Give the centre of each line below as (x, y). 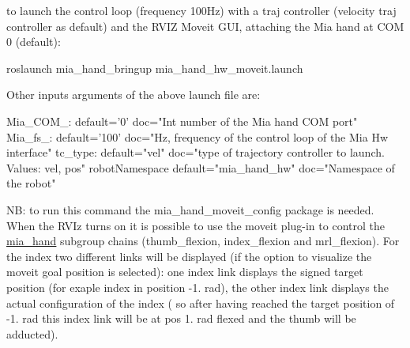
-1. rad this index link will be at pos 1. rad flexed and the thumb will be (181, 318)
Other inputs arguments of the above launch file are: (134, 95)
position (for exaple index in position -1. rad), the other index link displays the (197, 287)
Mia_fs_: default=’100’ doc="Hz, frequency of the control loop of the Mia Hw (197, 136)
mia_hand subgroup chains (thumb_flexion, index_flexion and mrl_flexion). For (203, 241)
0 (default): (34, 42)
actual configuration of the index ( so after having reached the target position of (201, 303)
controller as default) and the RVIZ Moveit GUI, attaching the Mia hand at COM (205, 26)
